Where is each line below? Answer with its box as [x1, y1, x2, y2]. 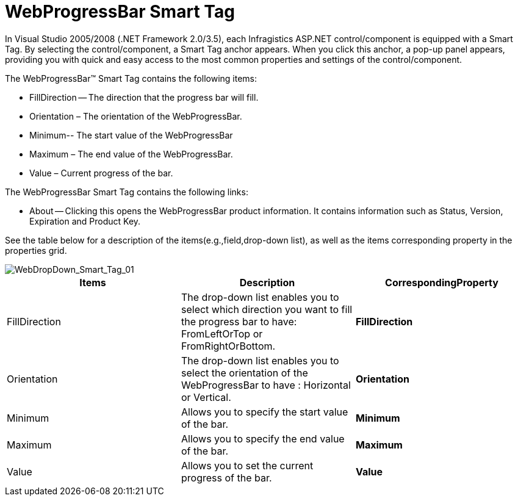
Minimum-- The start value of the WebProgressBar [29, 129, 233, 140]
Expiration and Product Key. [29, 215, 141, 226]
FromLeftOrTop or [181, 327, 263, 340]
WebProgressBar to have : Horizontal [181, 378, 351, 391]
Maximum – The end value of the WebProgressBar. [29, 148, 233, 159]
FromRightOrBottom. [181, 339, 276, 352]
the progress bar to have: [181, 315, 297, 328]
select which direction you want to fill [181, 303, 353, 315]
